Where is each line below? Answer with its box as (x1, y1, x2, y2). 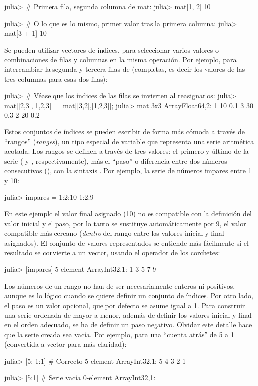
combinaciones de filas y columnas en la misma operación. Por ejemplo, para (4, 54, 237, 64)
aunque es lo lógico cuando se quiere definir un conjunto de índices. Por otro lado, (4, 290, 253, 301)
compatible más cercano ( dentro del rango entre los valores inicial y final (4, 228, 224, 238)
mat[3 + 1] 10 (4, 28, 47, 38)
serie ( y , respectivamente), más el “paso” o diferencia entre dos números (4, 155, 227, 166)
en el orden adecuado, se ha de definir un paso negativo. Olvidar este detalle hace (4, 320, 252, 330)
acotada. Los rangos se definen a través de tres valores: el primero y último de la (4, 146, 249, 156)
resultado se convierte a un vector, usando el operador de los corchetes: (4, 247, 220, 257)
